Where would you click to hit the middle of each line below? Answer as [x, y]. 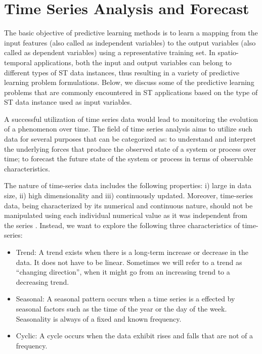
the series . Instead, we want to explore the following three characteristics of [122, 225]
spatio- [228, 52]
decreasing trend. [42, 281]
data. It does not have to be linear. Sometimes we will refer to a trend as [129, 262]
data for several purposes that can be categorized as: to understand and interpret [130, 139]
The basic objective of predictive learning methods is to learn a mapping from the [131, 33]
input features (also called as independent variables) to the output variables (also [130, 42]
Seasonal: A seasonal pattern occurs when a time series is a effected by [125, 299]
